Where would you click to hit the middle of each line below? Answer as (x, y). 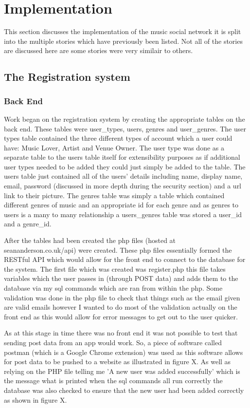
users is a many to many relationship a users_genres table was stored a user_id (123, 214)
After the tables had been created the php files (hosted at (90, 240)
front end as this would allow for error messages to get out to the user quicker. (121, 316)
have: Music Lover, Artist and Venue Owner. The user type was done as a (114, 147)
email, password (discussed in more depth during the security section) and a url (123, 186)
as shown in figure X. (36, 399)
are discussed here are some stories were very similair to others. (98, 50)
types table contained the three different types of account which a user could (118, 138)
